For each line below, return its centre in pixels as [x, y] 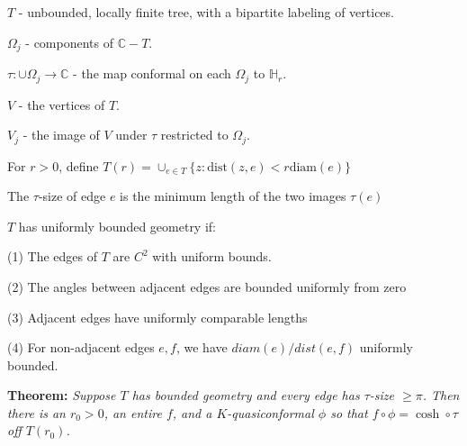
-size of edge [72, 196]
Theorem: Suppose [62, 395]
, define [79, 165]
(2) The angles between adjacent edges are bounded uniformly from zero [207, 286]
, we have [202, 347]
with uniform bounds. [212, 256]
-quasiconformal [270, 412]
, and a [192, 412]
